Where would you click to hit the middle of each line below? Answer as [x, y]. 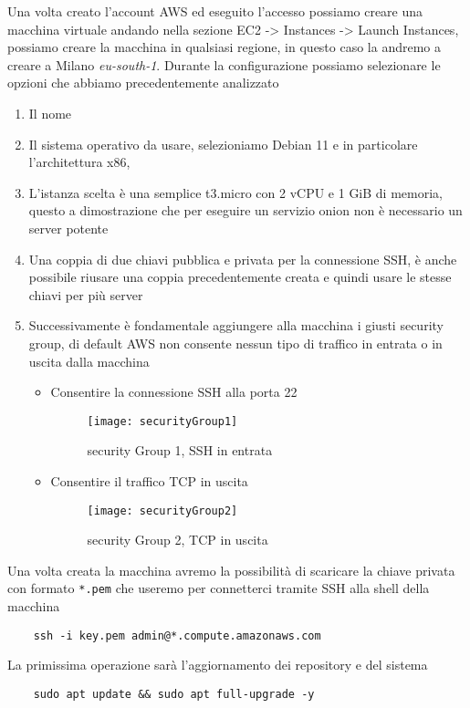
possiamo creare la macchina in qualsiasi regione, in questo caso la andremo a [225, 47]
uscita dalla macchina [89, 361]
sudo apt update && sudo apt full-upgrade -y [174, 694]
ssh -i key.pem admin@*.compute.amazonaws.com [177, 635]
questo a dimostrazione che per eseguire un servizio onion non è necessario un [245, 210]
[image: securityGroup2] [162, 510]
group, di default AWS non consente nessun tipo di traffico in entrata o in [235, 343]
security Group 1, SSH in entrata [180, 450]
